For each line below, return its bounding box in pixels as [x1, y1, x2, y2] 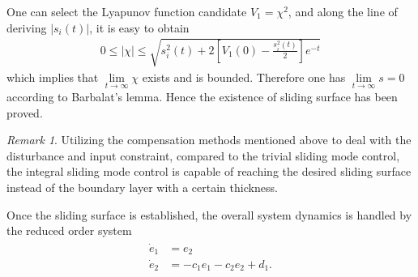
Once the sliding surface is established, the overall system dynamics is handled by [6, 206, 412, 223]
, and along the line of [288, 3, 398, 19]
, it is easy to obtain [89, 19, 190, 36]
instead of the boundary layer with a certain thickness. [6, 178, 278, 195]
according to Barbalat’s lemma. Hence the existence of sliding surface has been [6, 87, 398, 104]
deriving [6, 19, 47, 36]
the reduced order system [6, 222, 132, 239]
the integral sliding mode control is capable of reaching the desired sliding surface [6, 163, 412, 180]
